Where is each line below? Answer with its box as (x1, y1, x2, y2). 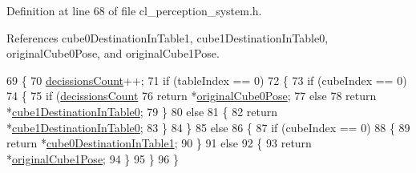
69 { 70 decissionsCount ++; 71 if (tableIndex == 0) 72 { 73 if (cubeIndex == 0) (6, 71, 407, 88)
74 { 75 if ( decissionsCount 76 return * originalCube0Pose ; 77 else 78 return (6, 87, 377, 104)
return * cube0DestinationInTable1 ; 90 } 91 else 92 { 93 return (6, 135, 312, 151)
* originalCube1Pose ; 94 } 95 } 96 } (6, 150, 179, 167)
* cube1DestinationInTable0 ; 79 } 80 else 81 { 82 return (6, 103, 278, 119)
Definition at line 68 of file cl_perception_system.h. (6, 2, 262, 18)
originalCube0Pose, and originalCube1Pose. (6, 45, 220, 62)
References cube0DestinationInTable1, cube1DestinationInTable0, (6, 29, 329, 46)
